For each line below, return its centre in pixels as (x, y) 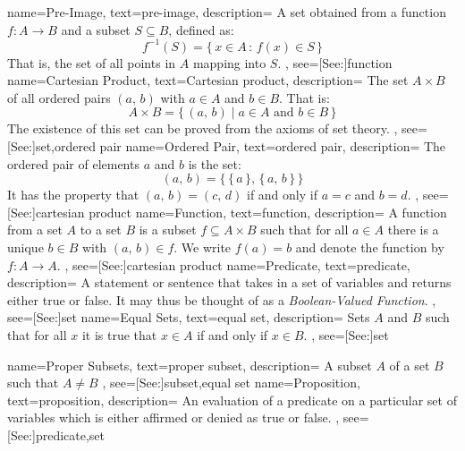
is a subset (168, 230)
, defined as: (201, 29)
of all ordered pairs (59, 97)
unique (25, 247)
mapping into (229, 62)
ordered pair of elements (73, 163)
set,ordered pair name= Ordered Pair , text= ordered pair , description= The (241, 146)
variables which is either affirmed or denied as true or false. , (173, 417)
